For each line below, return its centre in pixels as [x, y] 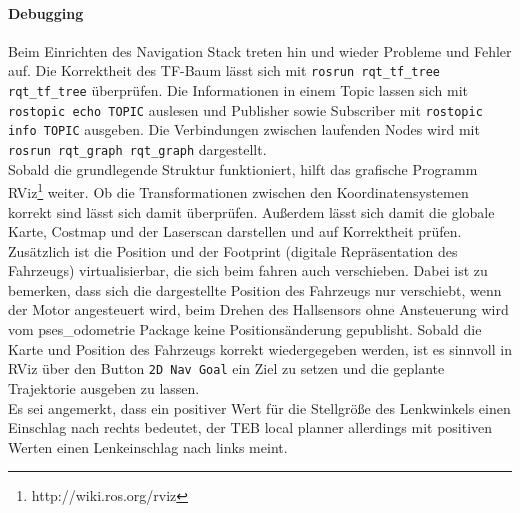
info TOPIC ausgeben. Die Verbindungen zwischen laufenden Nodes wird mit [244, 129]
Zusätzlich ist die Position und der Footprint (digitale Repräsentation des [233, 250]
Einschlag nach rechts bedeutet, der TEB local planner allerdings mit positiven [250, 427]
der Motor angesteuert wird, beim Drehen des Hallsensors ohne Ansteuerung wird [258, 309]
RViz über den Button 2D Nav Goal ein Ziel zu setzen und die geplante [226, 368]
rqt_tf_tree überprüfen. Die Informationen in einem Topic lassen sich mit [238, 90]
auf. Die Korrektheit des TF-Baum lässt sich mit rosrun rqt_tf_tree [224, 70]
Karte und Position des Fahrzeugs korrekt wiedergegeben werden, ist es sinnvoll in [260, 348]
